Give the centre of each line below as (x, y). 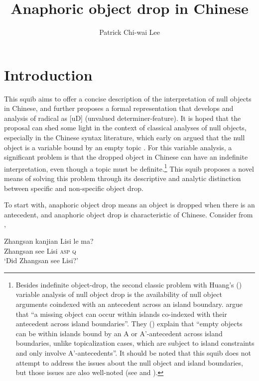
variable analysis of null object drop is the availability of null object (119, 294)
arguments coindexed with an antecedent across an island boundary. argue (129, 304)
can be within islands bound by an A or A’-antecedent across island (119, 333)
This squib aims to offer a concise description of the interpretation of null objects (128, 98)
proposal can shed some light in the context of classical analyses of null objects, (125, 128)
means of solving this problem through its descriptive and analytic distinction (123, 178)
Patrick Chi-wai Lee (129, 32)
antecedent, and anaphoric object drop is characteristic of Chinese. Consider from (129, 214)
